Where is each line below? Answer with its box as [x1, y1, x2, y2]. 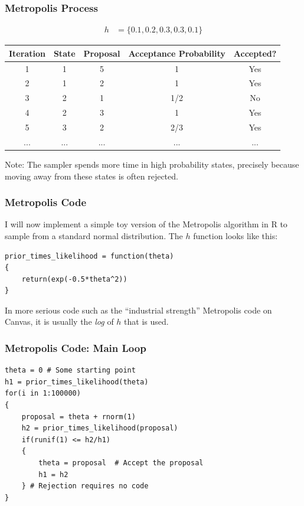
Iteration [9, 47, 45, 59]
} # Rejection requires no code [21, 482, 149, 491]
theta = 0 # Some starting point [5, 366, 136, 375]
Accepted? [233, 47, 277, 59]
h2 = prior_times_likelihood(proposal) [21, 424, 178, 433]
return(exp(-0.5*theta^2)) [21, 275, 128, 283]
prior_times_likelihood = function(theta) [5, 252, 174, 260]
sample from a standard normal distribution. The [5, 229, 183, 241]
